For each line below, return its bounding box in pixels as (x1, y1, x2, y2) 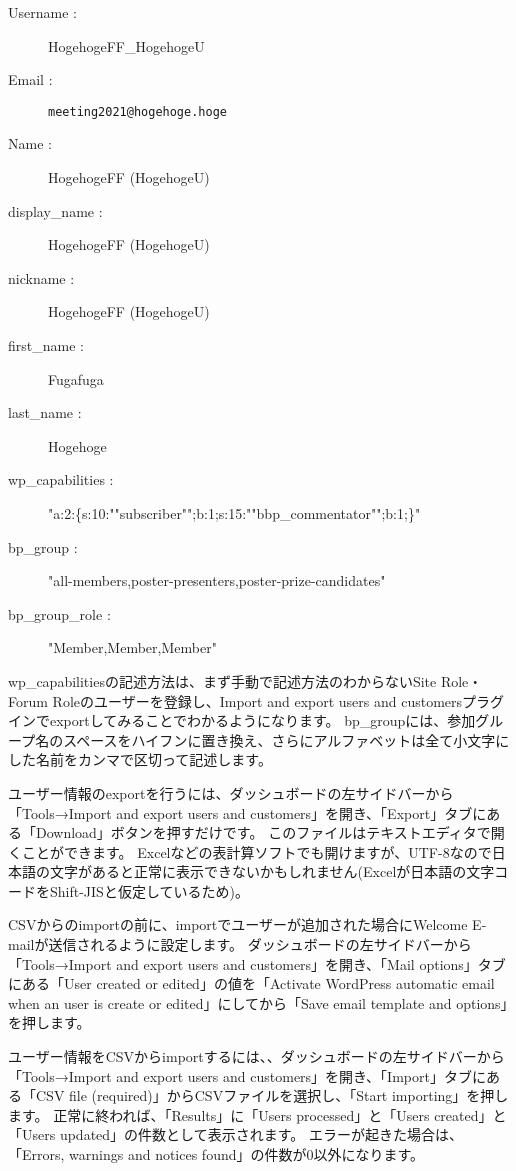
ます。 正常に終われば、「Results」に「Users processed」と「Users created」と (8, 1104, 507, 1125)
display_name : (8, 200, 103, 221)
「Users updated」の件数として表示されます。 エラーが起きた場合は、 (8, 1124, 463, 1145)
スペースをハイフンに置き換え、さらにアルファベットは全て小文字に (63, 729, 510, 750)
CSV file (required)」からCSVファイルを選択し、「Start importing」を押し (35, 1085, 509, 1106)
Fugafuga (48, 368, 104, 389)
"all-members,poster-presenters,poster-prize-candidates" (48, 570, 386, 591)
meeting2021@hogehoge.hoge (48, 104, 227, 119)
